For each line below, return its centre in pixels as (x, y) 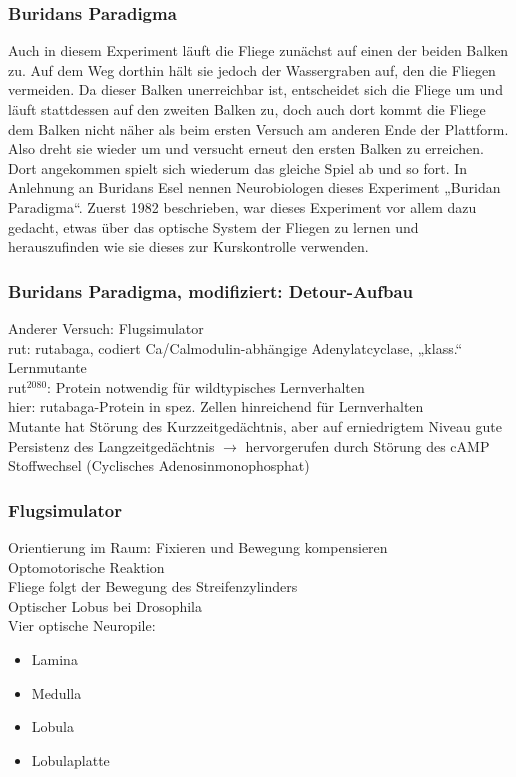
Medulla (56, 692)
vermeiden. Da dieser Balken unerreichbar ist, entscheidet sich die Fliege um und (255, 89)
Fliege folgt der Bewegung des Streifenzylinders (153, 586)
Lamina (54, 658)
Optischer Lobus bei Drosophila (105, 605)
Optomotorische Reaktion (86, 566)
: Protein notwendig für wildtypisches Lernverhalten (206, 386)
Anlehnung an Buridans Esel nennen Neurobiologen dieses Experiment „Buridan (254, 187)
